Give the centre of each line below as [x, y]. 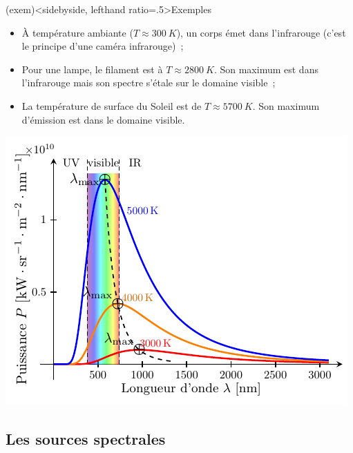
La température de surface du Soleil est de [112, 105]
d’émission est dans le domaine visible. [103, 119]
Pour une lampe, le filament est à [92, 69]
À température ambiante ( [77, 32]
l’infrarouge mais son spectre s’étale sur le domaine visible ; [149, 83]
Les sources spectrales [86, 439]
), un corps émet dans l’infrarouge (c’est [261, 32]
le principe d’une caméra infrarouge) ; [103, 46]
